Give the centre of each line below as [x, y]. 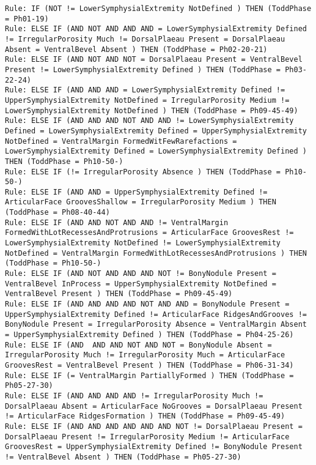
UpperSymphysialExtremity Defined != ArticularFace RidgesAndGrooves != [156, 314]
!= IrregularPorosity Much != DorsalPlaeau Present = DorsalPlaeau [145, 39]
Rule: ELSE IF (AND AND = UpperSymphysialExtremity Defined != [136, 192]
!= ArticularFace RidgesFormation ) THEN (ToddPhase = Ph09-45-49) [145, 416]
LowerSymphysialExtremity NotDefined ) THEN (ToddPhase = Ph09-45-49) [152, 110]
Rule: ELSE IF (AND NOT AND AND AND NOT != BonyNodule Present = [141, 274]
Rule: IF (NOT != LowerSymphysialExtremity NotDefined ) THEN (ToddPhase [158, 9]
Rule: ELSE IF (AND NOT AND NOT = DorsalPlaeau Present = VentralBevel [154, 60]
